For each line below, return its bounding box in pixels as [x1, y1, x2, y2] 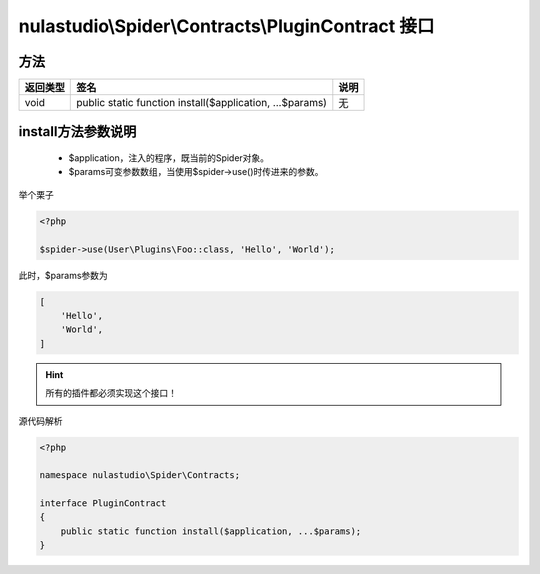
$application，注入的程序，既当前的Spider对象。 [68, 152, 270, 164]
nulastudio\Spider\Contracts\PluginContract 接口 [18, 15, 435, 37]
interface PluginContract [39, 498, 167, 509]
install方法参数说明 [18, 123, 137, 140]
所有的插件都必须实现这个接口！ [45, 387, 177, 399]
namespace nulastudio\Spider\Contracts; [39, 470, 240, 481]
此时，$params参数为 [18, 269, 109, 281]
